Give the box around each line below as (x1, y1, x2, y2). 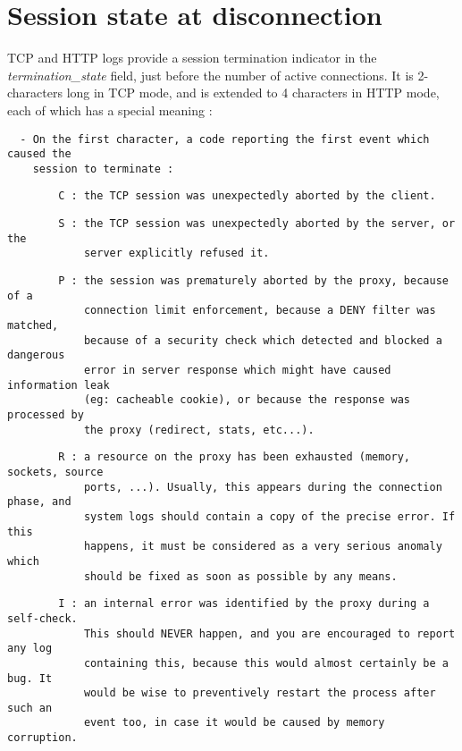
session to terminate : (32, 162, 174, 175)
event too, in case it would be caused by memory (83, 716, 385, 730)
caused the (7, 148, 71, 161)
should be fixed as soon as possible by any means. (83, 570, 398, 583)
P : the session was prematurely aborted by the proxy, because (58, 274, 449, 288)
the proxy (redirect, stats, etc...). (83, 423, 315, 436)
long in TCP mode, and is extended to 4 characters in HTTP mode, (66, 83, 440, 102)
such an (7, 701, 53, 714)
